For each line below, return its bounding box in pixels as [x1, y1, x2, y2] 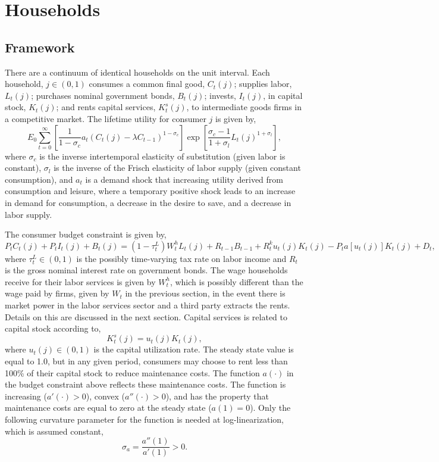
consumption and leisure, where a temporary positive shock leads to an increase [5, 185, 296, 197]
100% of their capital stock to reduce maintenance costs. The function [5, 366, 260, 379]
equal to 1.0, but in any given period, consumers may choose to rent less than [5, 354, 288, 367]
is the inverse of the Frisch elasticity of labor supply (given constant [54, 161, 301, 174]
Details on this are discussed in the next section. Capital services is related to [5, 310, 288, 323]
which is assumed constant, [5, 424, 104, 437]
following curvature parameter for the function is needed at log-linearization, [5, 413, 284, 425]
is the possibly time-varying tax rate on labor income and [76, 252, 287, 264]
